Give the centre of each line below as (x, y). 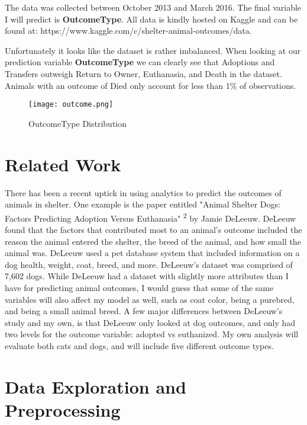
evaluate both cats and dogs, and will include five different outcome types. (139, 345)
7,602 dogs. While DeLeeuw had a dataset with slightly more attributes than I (147, 276)
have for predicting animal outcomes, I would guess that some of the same (139, 287)
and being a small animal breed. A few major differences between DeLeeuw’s (144, 311)
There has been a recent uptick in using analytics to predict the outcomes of (143, 192)
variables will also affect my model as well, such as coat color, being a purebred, (150, 299)
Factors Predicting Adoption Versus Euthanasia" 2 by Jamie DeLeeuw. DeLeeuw (151, 217)
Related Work (63, 164)
